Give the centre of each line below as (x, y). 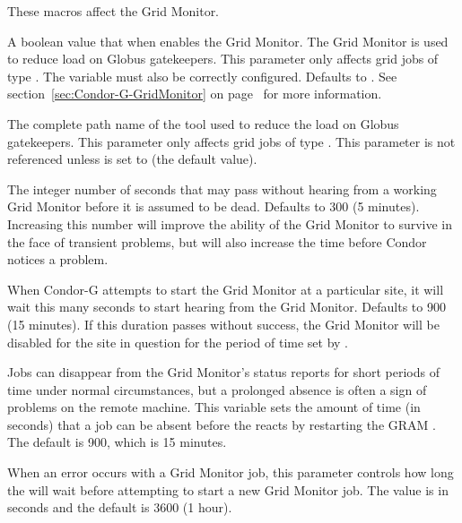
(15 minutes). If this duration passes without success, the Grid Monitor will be (223, 324)
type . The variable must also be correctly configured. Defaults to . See (202, 76)
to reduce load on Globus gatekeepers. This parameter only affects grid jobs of (223, 59)
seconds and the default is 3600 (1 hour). (120, 507)
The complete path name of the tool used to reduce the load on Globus (203, 123)
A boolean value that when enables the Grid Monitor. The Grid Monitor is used (228, 41)
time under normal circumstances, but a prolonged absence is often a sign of (217, 389)
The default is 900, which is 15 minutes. (117, 442)
